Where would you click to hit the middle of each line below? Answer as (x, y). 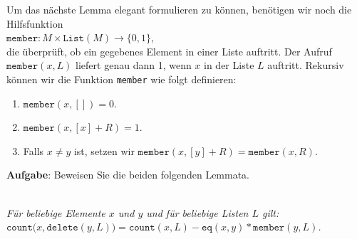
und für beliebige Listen (197, 212)
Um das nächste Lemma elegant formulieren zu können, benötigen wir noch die (179, 9)
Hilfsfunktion (35, 23)
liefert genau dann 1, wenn (134, 65)
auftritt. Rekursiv (306, 65)
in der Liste (229, 65)
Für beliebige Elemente (56, 212)
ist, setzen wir (104, 150)
